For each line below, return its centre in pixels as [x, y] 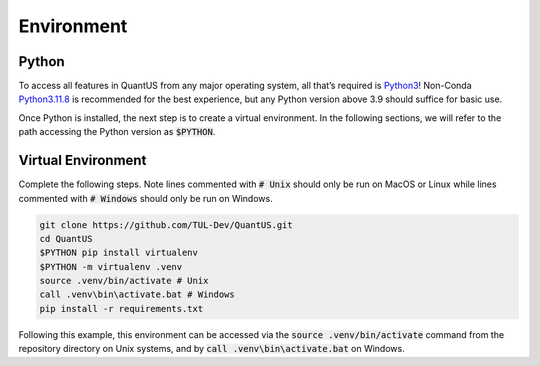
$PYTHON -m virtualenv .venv [111, 266]
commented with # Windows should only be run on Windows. [146, 198]
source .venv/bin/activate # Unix [124, 281]
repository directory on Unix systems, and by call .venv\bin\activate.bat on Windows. [211, 349]
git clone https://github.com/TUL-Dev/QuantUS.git [166, 224]
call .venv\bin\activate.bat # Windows [137, 294]
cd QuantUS [66, 238]
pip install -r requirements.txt [121, 308]
